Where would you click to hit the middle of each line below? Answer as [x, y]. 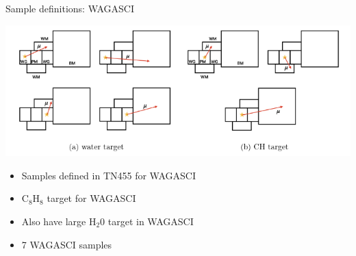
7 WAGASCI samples [67, 244]
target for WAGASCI [91, 198]
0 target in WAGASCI [147, 221]
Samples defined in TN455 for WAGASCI [109, 175]
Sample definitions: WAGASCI [70, 8]
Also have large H [59, 221]
